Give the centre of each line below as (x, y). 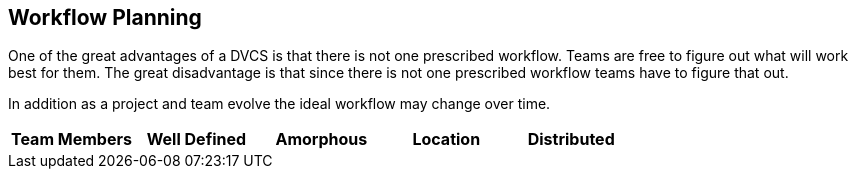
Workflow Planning (105, 17)
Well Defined (196, 139)
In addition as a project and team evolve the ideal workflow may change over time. (279, 104)
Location (446, 139)
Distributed (571, 139)
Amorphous (321, 139)
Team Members (71, 139)
